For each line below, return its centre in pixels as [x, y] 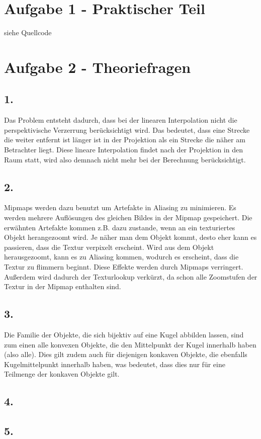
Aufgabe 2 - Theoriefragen [98, 67]
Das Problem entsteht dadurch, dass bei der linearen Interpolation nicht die [121, 120]
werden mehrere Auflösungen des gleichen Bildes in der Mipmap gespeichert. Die [128, 217]
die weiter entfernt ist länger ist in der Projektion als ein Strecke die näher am [125, 140]
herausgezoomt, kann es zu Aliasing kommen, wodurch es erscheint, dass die [121, 257]
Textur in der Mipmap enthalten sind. [63, 286]
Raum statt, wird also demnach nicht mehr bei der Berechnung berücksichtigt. [125, 159]
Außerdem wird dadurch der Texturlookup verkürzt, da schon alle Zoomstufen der [131, 276]
